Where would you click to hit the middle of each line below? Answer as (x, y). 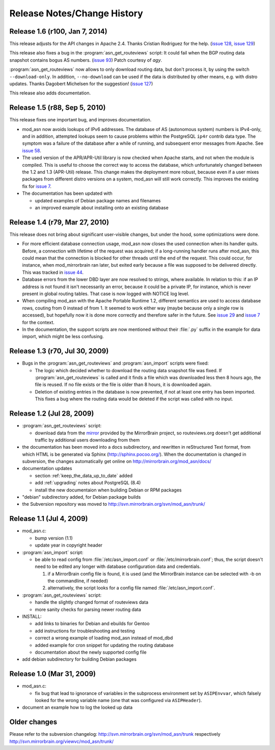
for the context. (38, 322)
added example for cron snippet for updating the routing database (104, 645)
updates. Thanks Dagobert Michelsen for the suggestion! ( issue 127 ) (81, 84)
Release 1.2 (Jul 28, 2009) (52, 414)
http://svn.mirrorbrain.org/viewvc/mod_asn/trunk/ (62, 741)
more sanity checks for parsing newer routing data (88, 609)
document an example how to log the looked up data (77, 707)
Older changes (33, 722)
